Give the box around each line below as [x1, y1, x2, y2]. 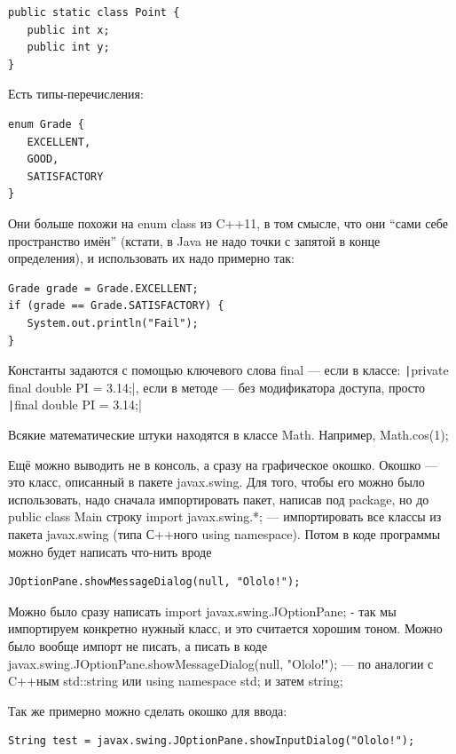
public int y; [27, 41, 110, 54]
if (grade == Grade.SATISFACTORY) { [8, 299, 224, 313]
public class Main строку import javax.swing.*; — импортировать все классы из [8, 507, 442, 526]
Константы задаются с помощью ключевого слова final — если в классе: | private [8, 361, 449, 379]
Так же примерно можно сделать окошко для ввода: [8, 701, 287, 719]
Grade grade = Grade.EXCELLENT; [8, 282, 199, 295]
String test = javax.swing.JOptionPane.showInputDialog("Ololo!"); [8, 734, 415, 748]
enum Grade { [8, 117, 84, 131]
